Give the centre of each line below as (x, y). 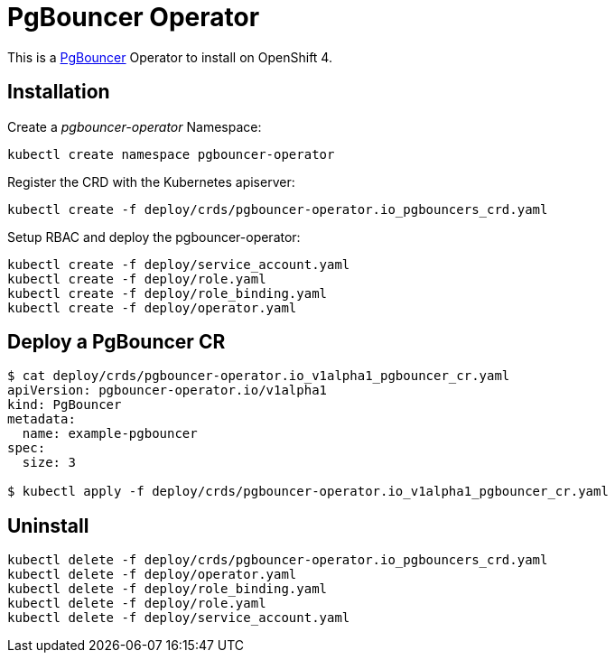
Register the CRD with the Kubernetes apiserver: (151, 181)
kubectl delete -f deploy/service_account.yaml (179, 618)
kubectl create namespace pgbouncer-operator (171, 154)
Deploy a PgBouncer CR (116, 342)
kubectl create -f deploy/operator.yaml (152, 307)
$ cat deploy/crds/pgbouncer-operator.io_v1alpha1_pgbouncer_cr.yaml (259, 376)
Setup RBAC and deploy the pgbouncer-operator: (154, 237)
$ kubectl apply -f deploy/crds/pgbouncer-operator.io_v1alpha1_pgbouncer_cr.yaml (308, 492)
